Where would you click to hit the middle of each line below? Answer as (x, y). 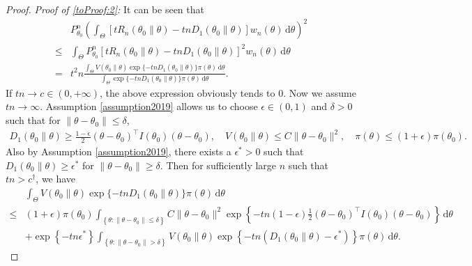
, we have (56, 179)
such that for (33, 120)
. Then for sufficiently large (218, 165)
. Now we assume (320, 92)
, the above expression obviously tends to (187, 92)
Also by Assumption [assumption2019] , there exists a (119, 151)
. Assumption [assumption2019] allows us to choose (149, 106)
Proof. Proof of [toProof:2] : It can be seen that (105, 9)
